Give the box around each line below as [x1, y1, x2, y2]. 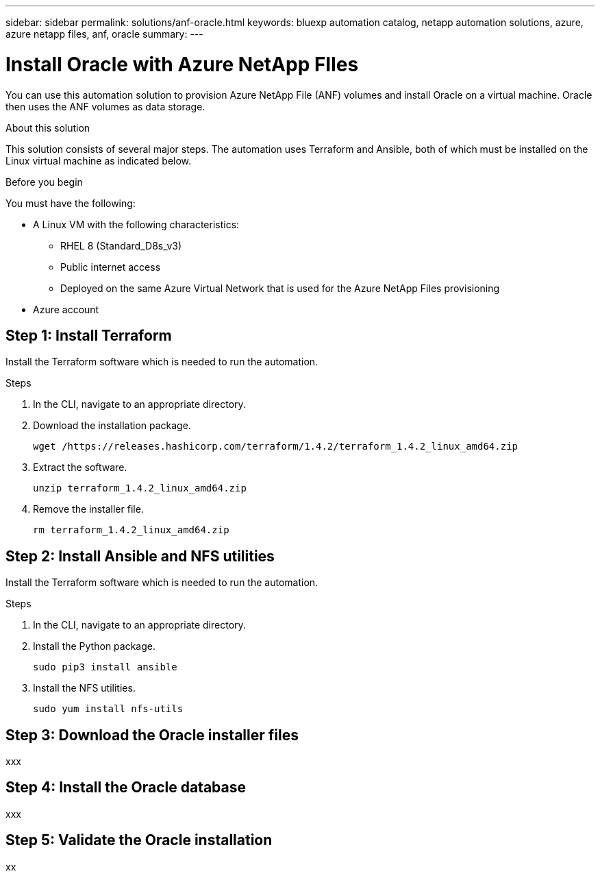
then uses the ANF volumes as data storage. [5, 100, 205, 112]
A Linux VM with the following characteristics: [33, 218, 240, 230]
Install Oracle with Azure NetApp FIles [5, 52, 359, 76]
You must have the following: [5, 197, 136, 209]
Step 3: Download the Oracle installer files [5, 726, 299, 744]
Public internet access [60, 260, 161, 273]
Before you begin [5, 175, 83, 188]
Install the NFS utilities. [33, 682, 136, 694]
